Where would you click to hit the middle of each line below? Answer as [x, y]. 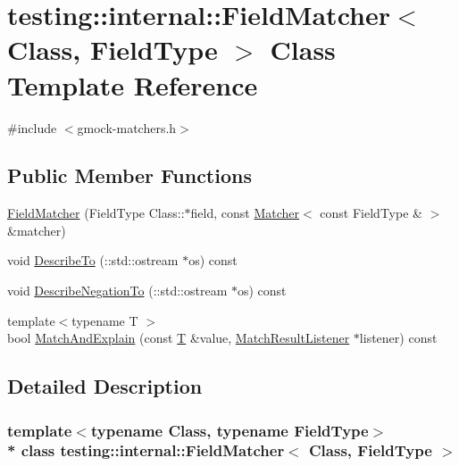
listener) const [398, 338]
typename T [105, 320]
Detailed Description [105, 386]
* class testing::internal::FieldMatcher [146, 450]
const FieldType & [371, 213]
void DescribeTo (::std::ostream [93, 260]
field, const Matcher [245, 213]
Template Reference [133, 84]
